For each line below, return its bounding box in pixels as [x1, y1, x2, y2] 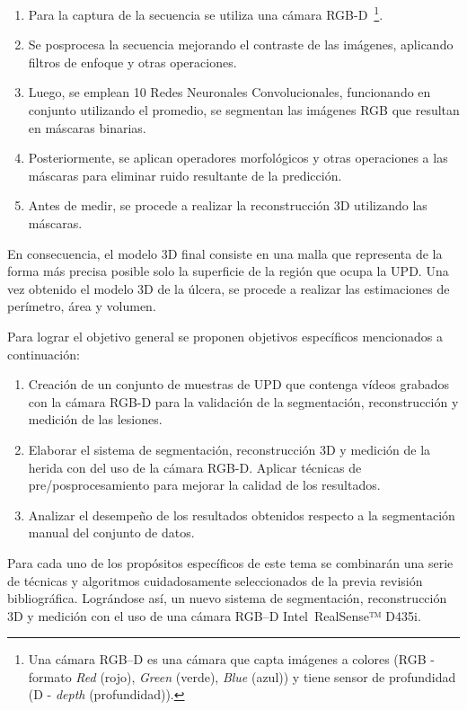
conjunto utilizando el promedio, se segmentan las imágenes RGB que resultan [28, 101, 460, 120]
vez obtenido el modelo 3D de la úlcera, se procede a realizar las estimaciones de [7, 279, 450, 297]
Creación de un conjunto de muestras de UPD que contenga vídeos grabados [28, 375, 450, 394]
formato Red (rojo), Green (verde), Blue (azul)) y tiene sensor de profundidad [28, 667, 456, 686]
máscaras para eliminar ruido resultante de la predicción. [28, 165, 342, 184]
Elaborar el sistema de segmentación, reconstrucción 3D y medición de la [28, 439, 431, 458]
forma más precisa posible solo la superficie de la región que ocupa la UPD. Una [7, 262, 449, 280]
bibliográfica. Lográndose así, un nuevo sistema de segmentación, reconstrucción [7, 589, 447, 608]
